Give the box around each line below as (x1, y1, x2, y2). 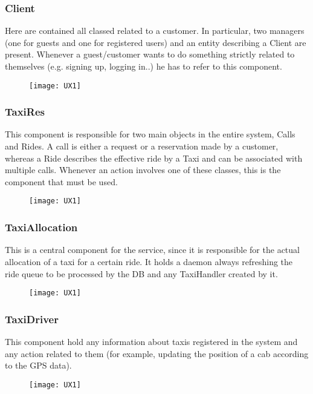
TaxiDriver (5, 311, 59, 326)
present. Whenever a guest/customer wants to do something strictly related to (5, 48, 295, 61)
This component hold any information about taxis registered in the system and (5, 335, 298, 347)
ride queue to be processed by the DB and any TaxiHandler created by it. (5, 267, 278, 280)
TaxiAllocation (5, 220, 78, 235)
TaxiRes (5, 104, 45, 119)
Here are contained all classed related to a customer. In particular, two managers (5, 24, 305, 37)
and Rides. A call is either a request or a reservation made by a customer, (5, 140, 279, 153)
